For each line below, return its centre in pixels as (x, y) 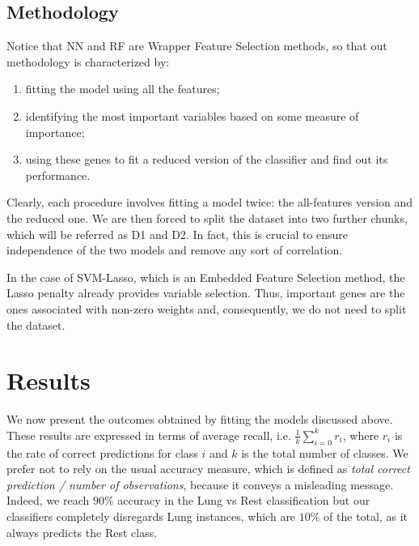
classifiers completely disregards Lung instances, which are (151, 516)
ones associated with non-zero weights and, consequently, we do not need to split (207, 308)
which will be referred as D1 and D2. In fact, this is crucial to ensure (178, 234)
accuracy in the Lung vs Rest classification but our (244, 500)
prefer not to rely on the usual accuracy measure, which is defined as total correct (208, 469)
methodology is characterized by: (88, 61)
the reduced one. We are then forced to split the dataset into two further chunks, (207, 218)
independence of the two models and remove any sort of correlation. (175, 250)
